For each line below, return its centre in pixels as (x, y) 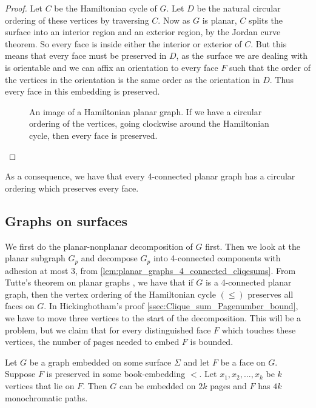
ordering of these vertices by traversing (77, 20)
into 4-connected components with (217, 258)
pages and (228, 385)
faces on (20, 306)
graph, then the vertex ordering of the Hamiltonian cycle (110, 294)
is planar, (220, 20)
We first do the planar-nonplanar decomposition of (99, 246)
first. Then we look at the (253, 246)
